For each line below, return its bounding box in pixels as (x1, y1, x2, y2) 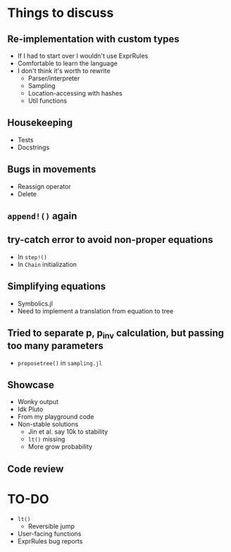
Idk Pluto (17, 405, 44, 413)
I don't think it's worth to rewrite (17, 67, 111, 75)
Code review (7, 463, 64, 475)
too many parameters (7, 340, 104, 352)
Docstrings (17, 143, 50, 151)
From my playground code (17, 413, 94, 421)
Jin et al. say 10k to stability (27, 427, 108, 436)
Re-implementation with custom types (7, 33, 180, 45)
